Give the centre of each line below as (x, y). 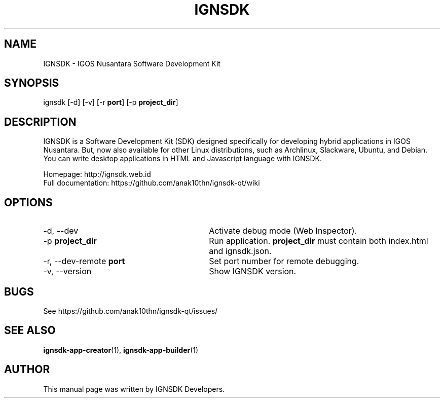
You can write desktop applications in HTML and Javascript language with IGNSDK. (182, 159)
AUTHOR (27, 370)
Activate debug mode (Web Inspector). (283, 231)
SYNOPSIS (32, 83)
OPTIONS (28, 202)
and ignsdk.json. (240, 251)
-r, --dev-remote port (84, 261)
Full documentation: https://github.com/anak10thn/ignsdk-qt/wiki (152, 183)
